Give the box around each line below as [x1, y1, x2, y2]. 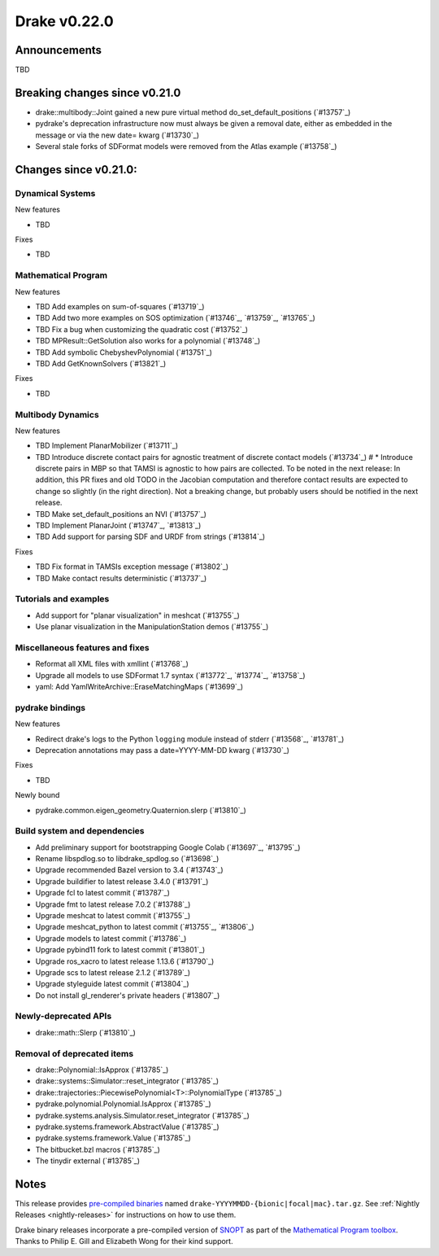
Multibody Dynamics [15, 409, 99, 420]
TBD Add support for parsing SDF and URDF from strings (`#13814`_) [35, 532, 266, 541]
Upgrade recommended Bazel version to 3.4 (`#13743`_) [35, 865, 224, 875]
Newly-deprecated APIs [15, 1010, 112, 1022]
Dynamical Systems [15, 187, 96, 199]
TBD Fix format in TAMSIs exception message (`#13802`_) [35, 562, 229, 571]
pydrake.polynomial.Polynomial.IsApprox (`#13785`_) [35, 1099, 211, 1109]
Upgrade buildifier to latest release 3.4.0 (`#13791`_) [35, 876, 209, 886]
